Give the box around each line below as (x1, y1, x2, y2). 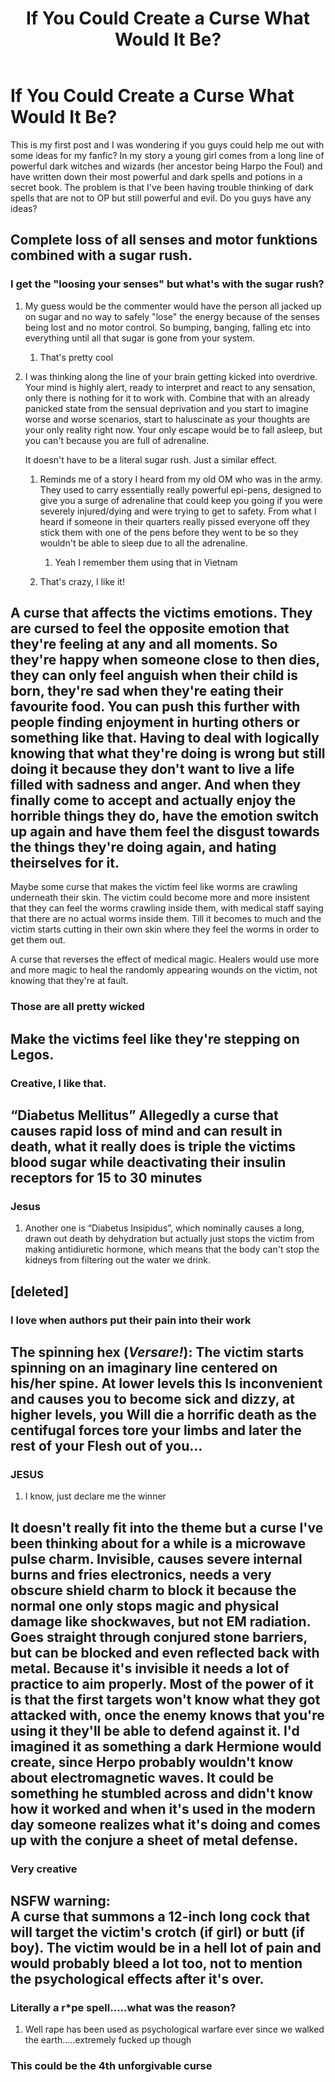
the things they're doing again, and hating (10, 839, 277, 856)
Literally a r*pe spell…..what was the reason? (10, 2000, 237, 2014)
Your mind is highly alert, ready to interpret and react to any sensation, (24, 381, 316, 393)
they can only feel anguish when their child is (10, 667, 299, 684)
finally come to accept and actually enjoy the (10, 792, 297, 809)
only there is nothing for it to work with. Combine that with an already (24, 392, 310, 404)
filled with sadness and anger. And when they (10, 777, 302, 794)
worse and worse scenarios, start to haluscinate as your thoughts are (24, 413, 311, 425)
